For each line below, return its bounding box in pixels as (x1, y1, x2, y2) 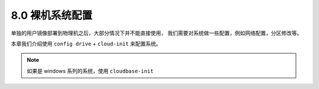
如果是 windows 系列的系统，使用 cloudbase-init (27, 67, 154, 74)
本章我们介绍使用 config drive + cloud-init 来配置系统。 (11, 40, 162, 47)
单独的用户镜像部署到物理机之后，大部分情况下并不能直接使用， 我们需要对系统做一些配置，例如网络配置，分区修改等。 (11, 29, 302, 37)
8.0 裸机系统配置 (11, 9, 93, 22)
